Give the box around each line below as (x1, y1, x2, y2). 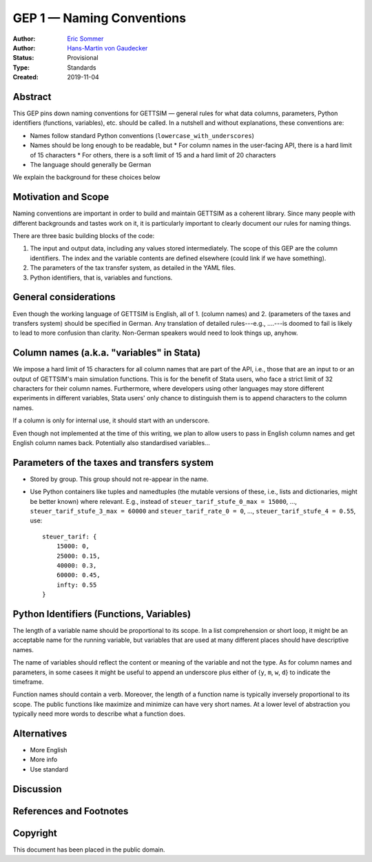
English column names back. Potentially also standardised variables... (12, 438, 210, 447)
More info (30, 756, 58, 764)
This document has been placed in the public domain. (12, 845, 165, 854)
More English (30, 746, 68, 754)
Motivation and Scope (12, 191, 110, 203)
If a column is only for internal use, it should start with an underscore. (12, 416, 210, 424)
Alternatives (12, 727, 68, 739)
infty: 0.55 (56, 580, 97, 589)
